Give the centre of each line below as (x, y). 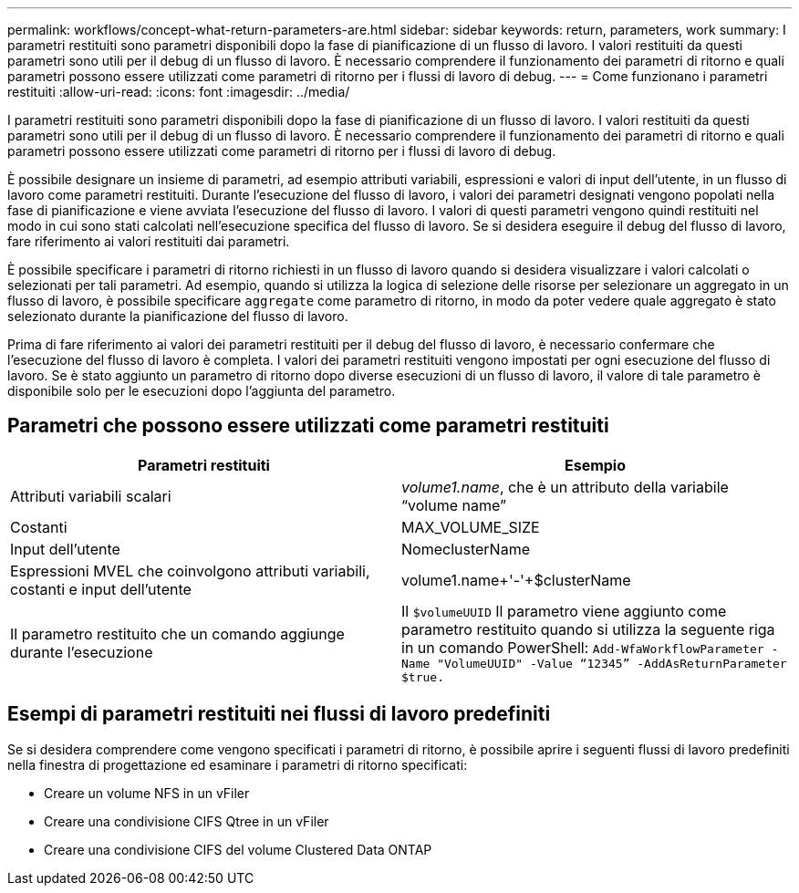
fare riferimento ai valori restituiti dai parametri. (149, 241)
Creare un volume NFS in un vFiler (147, 793)
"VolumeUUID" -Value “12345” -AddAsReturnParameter (612, 663)
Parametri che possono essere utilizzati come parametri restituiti (308, 426)
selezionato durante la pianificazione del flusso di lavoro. (178, 316)
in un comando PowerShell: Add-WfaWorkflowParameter (583, 647)
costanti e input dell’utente (101, 589)
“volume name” (454, 505)
